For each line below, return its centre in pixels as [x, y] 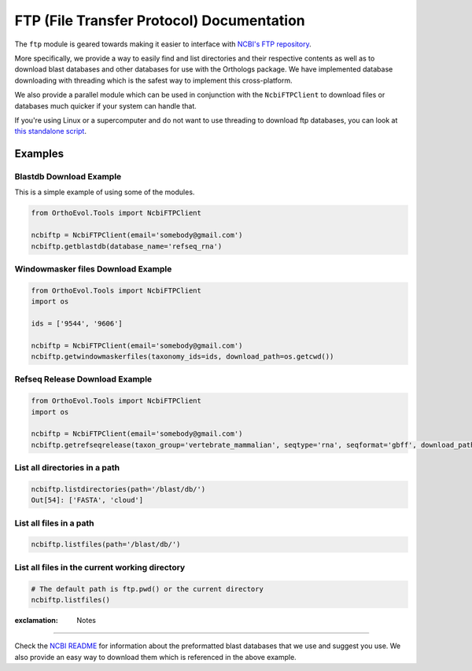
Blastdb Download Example [68, 177]
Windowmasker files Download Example [93, 269]
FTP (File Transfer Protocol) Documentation [160, 20]
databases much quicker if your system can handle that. [105, 105]
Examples [39, 154]
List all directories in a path [67, 468]
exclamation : [36, 620]
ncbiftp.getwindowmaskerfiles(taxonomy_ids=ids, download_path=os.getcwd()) [183, 357]
